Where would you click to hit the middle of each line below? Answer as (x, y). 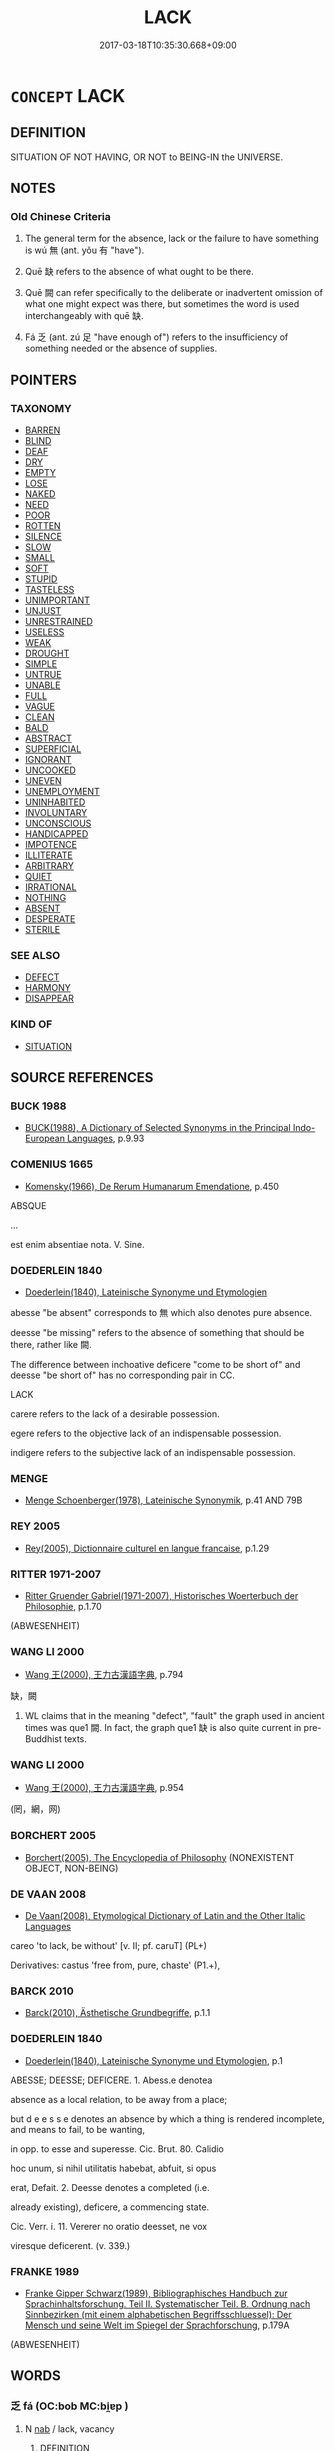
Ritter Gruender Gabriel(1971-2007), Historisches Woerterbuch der (161, 1595)
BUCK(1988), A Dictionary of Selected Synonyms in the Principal (158, 1128)
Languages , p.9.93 (105, 1138)
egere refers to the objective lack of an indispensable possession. (146, 1433)
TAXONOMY (41, 408)
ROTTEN (43, 526)
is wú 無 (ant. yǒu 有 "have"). (84, 250)
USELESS (44, 632)
